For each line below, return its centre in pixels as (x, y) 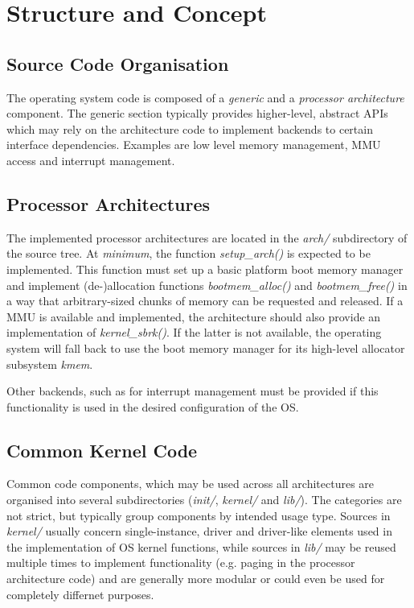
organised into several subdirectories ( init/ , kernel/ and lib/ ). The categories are (204, 500)
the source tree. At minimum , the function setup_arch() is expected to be (189, 253)
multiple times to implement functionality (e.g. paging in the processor (181, 563)
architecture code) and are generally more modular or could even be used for (196, 579)
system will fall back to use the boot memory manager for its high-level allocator (206, 347)
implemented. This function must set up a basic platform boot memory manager (205, 269)
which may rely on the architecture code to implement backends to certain (190, 128)
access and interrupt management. (91, 160)
